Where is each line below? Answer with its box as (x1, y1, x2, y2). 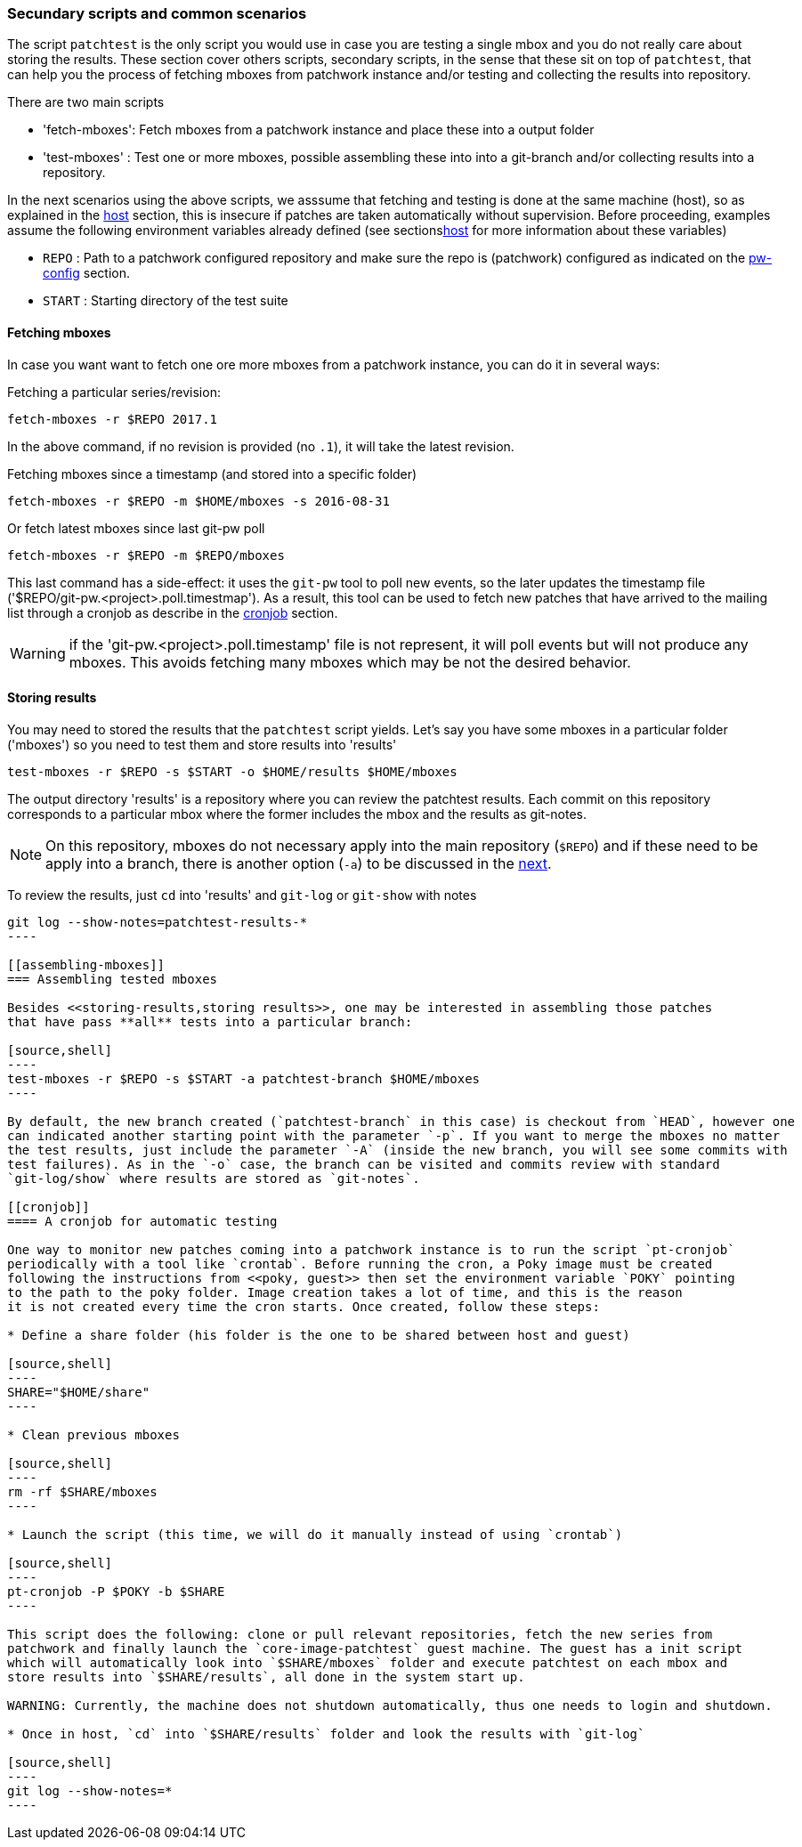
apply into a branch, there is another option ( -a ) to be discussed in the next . (45, 854, 552, 872)
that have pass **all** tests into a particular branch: (7, 1014, 413, 1029)
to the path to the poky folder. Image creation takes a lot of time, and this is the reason (7, 1284, 683, 1300)
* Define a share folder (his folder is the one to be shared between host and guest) (7, 1327, 630, 1342)
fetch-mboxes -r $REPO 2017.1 (7, 411, 218, 426)
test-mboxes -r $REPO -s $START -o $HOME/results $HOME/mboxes (7, 764, 458, 779)
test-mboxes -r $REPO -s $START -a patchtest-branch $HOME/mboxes (7, 1071, 481, 1086)
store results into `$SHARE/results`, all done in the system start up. (7, 1669, 525, 1684)
